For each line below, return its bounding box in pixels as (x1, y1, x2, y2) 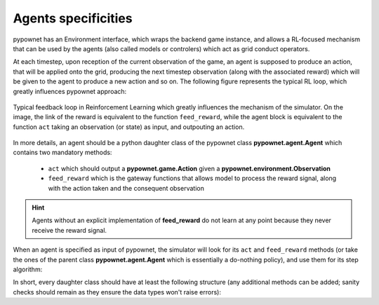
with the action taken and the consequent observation (48, 184, 205, 192)
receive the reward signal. (32, 226, 107, 234)
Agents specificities (13, 11, 133, 26)
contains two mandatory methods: (13, 148, 112, 157)
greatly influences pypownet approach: (13, 87, 127, 95)
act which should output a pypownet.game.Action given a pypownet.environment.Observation (48, 164, 331, 172)
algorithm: (13, 265, 43, 273)
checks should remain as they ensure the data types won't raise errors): (13, 287, 221, 296)
